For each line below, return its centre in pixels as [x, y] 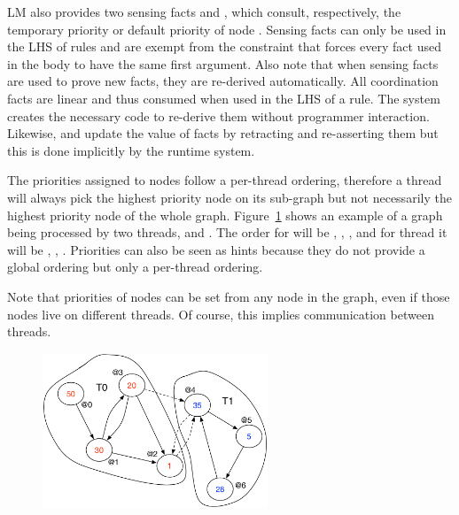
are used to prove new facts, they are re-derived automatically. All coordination [223, 81]
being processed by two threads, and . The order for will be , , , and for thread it [227, 232]
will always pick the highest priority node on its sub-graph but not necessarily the [229, 197]
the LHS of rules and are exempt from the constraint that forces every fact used [224, 46]
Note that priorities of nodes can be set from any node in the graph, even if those [229, 296]
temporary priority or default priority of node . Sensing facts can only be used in [227, 29]
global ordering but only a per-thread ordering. [135, 267]
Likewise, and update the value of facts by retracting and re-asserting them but [223, 133]
